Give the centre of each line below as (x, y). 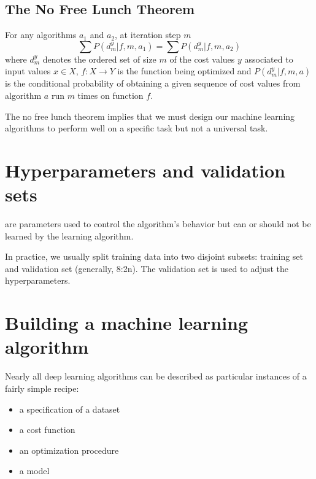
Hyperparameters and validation (145, 170)
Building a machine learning (127, 323)
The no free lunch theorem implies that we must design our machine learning (150, 116)
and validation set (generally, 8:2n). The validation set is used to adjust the (147, 268)
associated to (269, 59)
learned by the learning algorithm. (69, 236)
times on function (110, 95)
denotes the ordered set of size (99, 59)
